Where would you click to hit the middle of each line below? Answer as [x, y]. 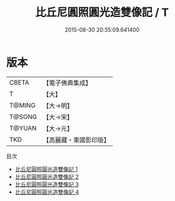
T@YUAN [23, 128]
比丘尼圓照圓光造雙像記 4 [47, 192]
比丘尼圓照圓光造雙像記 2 [47, 177]
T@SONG [23, 116]
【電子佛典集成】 [67, 83]
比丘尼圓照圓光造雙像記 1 [46, 169]
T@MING [22, 105]
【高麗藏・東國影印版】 [77, 139]
